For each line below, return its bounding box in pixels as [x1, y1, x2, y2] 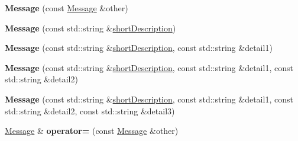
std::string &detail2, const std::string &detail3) [5, 104, 175, 117]
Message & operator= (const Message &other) [5, 124, 179, 137]
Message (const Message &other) [5, 2, 128, 14]
